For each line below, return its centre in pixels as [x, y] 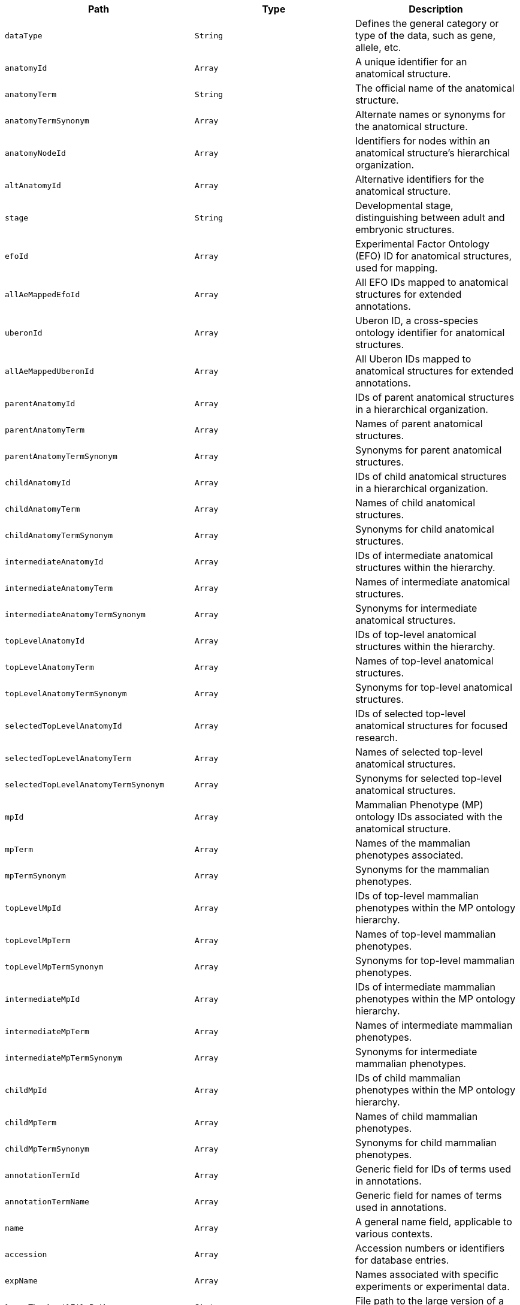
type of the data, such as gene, [425, 35]
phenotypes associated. [409, 855]
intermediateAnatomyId [54, 561]
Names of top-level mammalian [425, 934]
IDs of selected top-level [410, 714]
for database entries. [402, 1260]
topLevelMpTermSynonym [54, 966]
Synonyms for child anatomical [424, 529]
